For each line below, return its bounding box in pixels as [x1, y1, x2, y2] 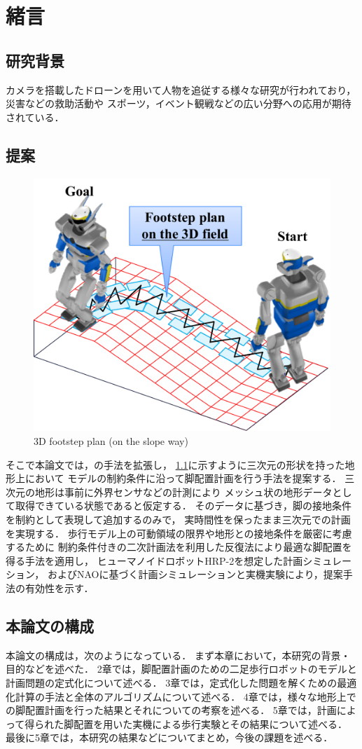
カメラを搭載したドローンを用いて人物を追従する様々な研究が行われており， [6, 82, 356, 97]
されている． [6, 109, 64, 124]
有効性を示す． [25, 580, 94, 595]
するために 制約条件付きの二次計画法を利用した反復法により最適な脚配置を [6, 540, 352, 554]
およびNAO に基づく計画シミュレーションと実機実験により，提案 [47, 567, 343, 582]
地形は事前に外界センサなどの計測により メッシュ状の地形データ [34, 484, 333, 499]
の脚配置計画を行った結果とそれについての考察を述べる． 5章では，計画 [6, 703, 337, 717]
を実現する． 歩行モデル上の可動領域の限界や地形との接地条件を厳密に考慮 [6, 525, 352, 540]
